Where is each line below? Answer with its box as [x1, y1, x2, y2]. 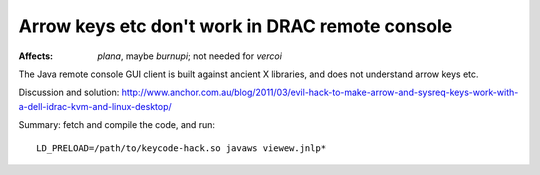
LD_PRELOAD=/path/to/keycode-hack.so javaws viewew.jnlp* [36, 142, 327, 154]
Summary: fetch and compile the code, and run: [18, 119, 215, 131]
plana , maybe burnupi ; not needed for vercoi [97, 50, 282, 62]
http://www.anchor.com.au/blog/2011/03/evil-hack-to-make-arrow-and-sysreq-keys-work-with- [121, 86, 519, 99]
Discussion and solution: [18, 86, 120, 99]
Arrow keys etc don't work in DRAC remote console [18, 15, 453, 37]
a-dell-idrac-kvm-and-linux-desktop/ [18, 100, 172, 112]
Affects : [18, 50, 54, 62]
